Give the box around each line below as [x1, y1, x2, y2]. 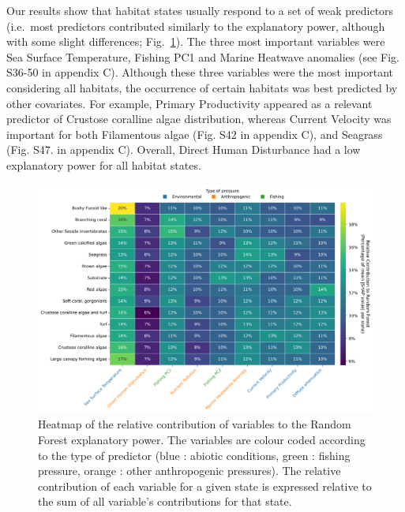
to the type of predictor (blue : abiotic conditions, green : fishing [38, 447, 351, 463]
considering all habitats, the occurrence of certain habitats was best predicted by [6, 79, 398, 95]
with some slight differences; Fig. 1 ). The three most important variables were [6, 33, 385, 50]
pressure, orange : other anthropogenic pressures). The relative [38, 462, 341, 479]
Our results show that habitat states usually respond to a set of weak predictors [6, 2, 394, 18]
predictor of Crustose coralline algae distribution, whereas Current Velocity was [6, 110, 392, 127]
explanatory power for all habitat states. [6, 156, 201, 173]
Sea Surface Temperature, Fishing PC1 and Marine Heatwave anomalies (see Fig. [6, 48, 399, 65]
